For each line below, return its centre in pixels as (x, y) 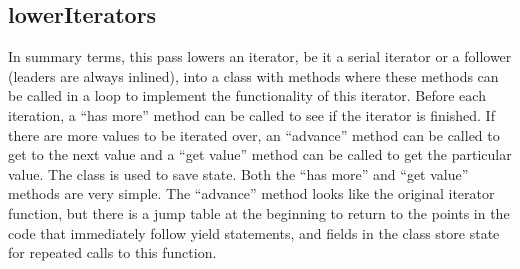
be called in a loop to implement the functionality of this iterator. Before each (247, 95)
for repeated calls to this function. (112, 252)
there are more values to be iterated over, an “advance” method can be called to (254, 134)
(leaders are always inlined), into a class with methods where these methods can (253, 75)
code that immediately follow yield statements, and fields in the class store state (254, 232)
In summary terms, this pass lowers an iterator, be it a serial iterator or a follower (260, 56)
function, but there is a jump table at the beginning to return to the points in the (259, 212)
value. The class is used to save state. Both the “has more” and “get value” (238, 173)
